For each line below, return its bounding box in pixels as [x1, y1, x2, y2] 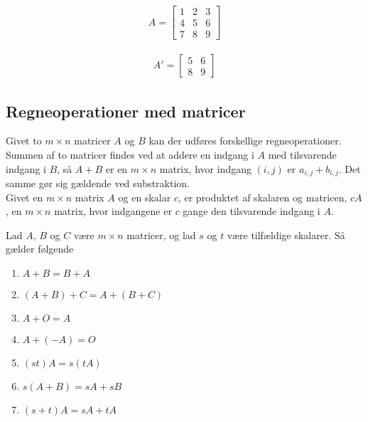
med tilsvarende [268, 147, 337, 162]
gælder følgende [6, 241, 74, 256]
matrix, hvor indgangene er [54, 204, 172, 218]
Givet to [6, 133, 42, 148]
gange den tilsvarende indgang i [183, 204, 320, 218]
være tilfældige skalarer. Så [227, 227, 345, 242]
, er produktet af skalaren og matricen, [178, 189, 347, 204]
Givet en [6, 189, 43, 204]
